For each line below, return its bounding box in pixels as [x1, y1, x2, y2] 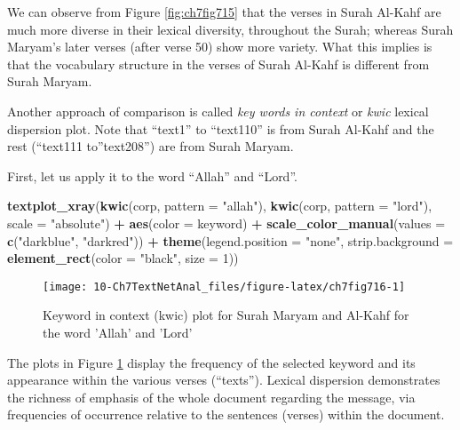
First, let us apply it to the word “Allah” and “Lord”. [7, 166, 297, 185]
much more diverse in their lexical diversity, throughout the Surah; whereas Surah [7, 20, 454, 38]
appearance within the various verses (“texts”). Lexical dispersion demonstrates [7, 370, 440, 389]
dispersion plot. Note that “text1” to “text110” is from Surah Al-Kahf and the [7, 119, 434, 138]
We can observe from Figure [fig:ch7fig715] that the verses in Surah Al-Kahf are [7, 3, 441, 20]
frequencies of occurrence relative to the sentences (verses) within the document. [7, 405, 445, 424]
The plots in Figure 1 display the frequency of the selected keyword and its [7, 353, 416, 371]
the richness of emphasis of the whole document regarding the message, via [7, 387, 416, 406]
